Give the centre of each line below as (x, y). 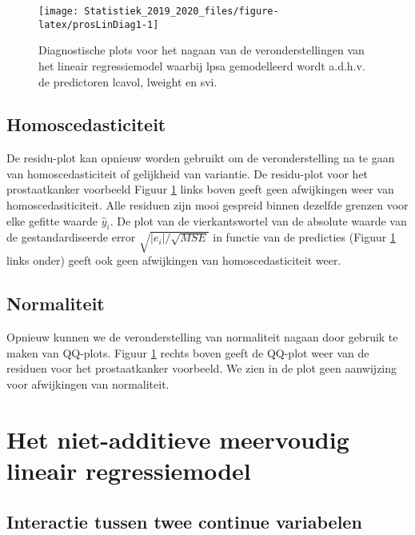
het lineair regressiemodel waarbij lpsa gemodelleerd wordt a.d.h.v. (202, 65)
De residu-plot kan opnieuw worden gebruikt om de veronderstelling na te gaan (201, 158)
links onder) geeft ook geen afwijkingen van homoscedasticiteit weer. (174, 260)
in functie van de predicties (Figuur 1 (304, 237)
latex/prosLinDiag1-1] (99, 24)
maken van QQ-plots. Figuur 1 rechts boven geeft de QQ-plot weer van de (188, 352)
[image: (59, 11)
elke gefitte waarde (52, 220)
